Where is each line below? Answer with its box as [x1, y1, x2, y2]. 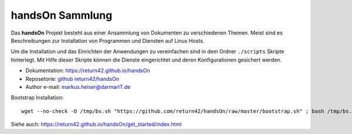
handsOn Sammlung [11, 9, 113, 22]
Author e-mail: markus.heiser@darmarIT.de [25, 83, 131, 90]
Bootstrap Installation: [11, 94, 64, 101]
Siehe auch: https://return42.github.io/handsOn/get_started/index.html [11, 121, 182, 128]
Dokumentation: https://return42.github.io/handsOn [25, 67, 151, 74]
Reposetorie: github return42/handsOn [25, 75, 120, 82]
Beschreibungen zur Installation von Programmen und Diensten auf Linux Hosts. [11, 37, 205, 44]
